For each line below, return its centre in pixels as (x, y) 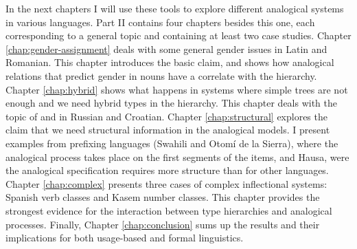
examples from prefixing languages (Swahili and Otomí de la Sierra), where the (172, 143)
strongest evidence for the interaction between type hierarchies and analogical (169, 210)
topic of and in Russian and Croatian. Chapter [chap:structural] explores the (166, 116)
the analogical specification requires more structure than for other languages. (167, 170)
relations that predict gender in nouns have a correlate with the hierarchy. (161, 75)
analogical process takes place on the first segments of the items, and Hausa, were (177, 156)
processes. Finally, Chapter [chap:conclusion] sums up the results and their (163, 224)
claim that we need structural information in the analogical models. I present (168, 130)
